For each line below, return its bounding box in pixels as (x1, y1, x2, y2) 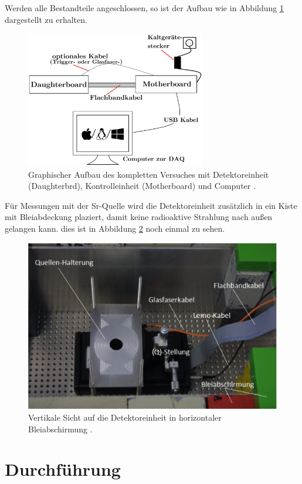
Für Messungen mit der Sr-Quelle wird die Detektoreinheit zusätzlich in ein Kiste (5, 199, 297, 211)
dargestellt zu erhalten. (5, 13, 87, 25)
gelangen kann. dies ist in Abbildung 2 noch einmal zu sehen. (5, 222, 225, 234)
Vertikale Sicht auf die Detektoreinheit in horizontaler (28, 411, 222, 424)
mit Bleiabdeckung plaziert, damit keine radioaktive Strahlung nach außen (5, 211, 273, 223)
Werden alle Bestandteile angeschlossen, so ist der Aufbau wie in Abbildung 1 (5, 2, 284, 13)
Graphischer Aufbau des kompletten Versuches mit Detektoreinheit (28, 168, 269, 180)
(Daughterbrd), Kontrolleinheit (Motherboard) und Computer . (28, 180, 256, 192)
